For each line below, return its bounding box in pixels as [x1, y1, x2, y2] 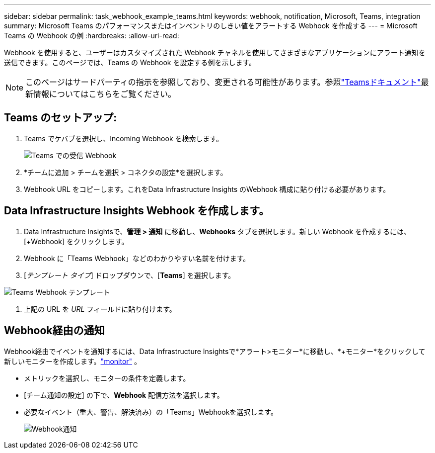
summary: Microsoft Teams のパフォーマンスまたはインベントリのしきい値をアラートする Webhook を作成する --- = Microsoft [4, 21, 418, 30]
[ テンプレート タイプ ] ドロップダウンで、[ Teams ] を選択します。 [24, 271, 235, 279]
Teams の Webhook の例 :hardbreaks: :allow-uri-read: [4, 31, 179, 40]
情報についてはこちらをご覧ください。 [33, 89, 176, 99]
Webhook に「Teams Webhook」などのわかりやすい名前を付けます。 [24, 254, 250, 263]
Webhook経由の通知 [4, 324, 105, 337]
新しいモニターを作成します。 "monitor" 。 [4, 357, 142, 365]
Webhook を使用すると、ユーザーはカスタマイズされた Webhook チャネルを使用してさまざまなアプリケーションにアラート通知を [4, 48, 426, 57]
